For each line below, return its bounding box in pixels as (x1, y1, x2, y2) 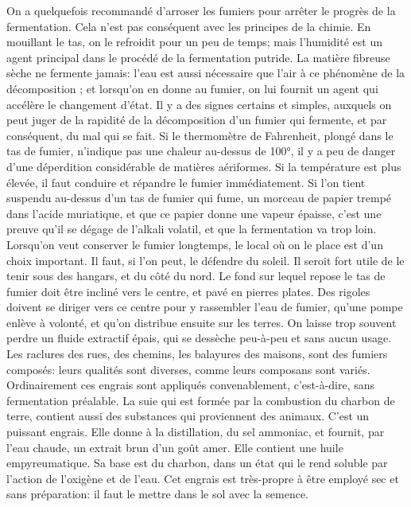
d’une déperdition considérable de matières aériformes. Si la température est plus (6, 158, 401, 174)
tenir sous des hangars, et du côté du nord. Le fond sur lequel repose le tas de (6, 267, 386, 284)
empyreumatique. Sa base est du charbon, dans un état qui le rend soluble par (6, 454, 388, 471)
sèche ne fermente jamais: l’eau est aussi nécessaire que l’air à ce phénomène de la (6, 64, 405, 81)
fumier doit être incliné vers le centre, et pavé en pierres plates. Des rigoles (6, 283, 370, 299)
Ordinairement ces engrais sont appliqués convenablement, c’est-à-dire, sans (6, 376, 375, 393)
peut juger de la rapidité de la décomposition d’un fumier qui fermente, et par (6, 111, 387, 128)
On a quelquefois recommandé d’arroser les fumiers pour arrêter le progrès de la (6, 2, 396, 18)
